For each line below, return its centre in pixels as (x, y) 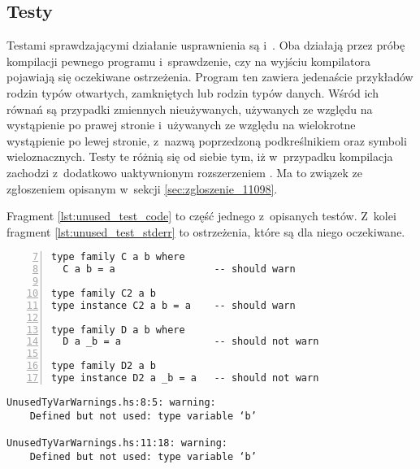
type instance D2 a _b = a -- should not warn (185, 378)
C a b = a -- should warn (179, 269)
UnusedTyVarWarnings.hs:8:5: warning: (111, 402)
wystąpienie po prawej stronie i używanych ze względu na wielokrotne (181, 125)
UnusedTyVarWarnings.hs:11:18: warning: (117, 443)
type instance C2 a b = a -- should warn (173, 305)
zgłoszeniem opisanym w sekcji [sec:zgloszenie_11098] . (142, 188)
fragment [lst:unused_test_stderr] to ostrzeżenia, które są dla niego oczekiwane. (206, 231)
